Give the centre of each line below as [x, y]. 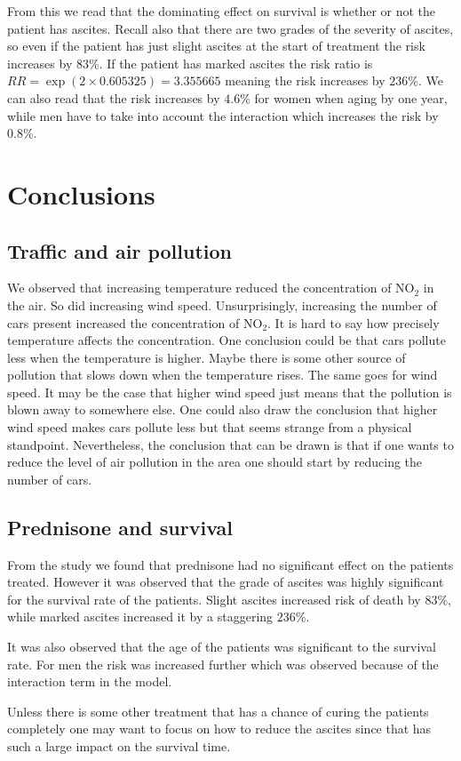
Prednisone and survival [120, 527]
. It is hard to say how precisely [354, 322]
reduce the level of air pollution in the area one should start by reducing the [215, 462]
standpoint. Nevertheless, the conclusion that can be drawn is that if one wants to [230, 444]
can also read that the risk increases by [114, 97]
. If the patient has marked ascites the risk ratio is [236, 63]
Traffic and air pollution [119, 250]
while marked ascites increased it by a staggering [140, 617]
